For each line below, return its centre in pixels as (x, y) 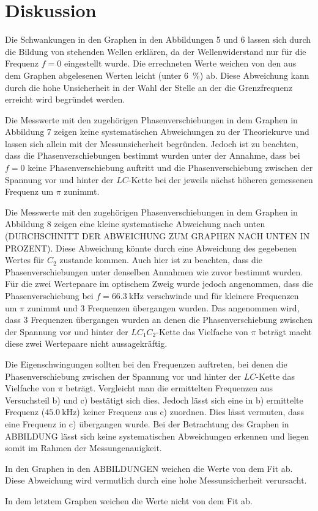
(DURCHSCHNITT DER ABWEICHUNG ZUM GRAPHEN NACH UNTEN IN (157, 236)
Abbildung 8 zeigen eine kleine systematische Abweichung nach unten (135, 224)
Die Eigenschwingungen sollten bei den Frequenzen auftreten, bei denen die (146, 364)
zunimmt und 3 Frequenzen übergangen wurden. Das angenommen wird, (163, 307)
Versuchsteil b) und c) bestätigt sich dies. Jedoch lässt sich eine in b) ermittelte (154, 400)
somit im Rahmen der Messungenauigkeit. (83, 448)
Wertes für (25, 260)
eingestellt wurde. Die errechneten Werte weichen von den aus (180, 63)
